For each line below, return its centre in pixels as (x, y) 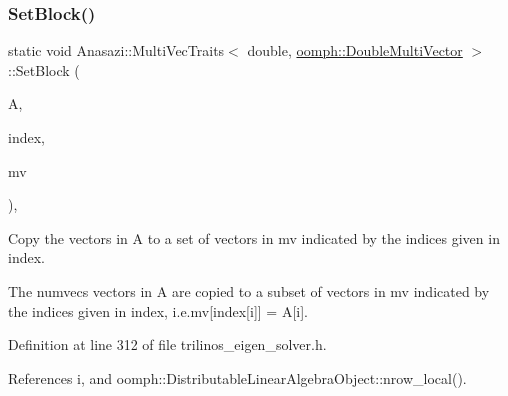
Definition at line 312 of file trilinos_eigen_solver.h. (167, 344)
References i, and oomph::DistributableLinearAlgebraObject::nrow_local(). (237, 377)
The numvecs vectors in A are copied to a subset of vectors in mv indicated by (249, 290)
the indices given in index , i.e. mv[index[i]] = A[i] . (158, 310)
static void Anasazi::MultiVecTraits (116, 50)
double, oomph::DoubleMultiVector (355, 50)
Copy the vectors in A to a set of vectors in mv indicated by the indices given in (254, 237)
